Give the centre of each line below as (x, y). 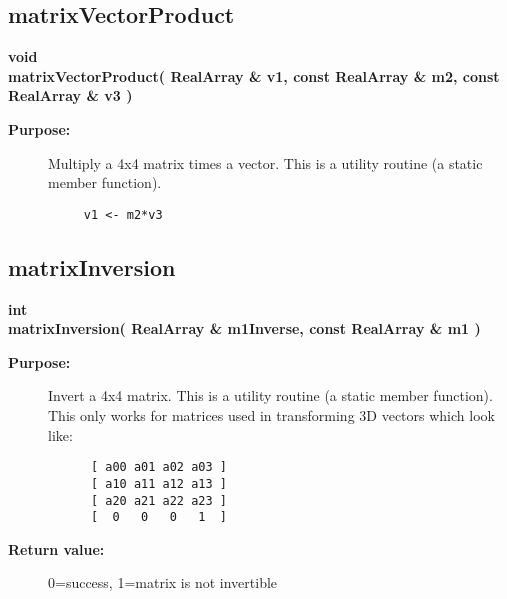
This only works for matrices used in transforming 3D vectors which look (271, 415)
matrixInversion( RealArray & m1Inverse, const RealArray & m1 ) (244, 328)
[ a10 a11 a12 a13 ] (158, 483)
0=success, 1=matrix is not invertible (163, 582)
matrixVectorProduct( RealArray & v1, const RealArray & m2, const (254, 75)
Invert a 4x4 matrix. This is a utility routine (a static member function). (270, 395)
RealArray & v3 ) (70, 95)
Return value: (56, 548)
